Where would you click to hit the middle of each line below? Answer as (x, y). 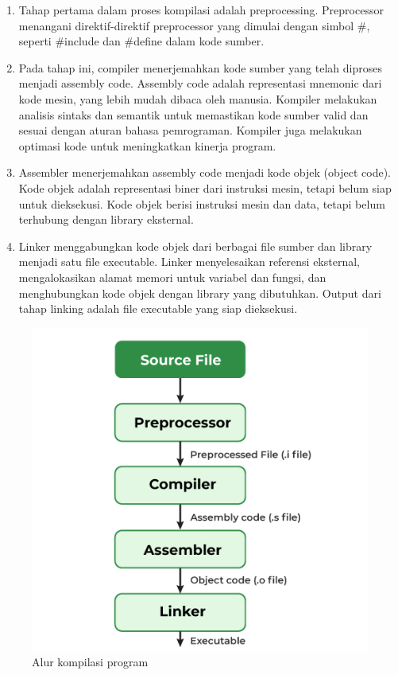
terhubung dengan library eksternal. (106, 219)
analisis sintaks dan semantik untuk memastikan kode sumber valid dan (193, 114)
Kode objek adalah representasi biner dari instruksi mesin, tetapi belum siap (205, 187)
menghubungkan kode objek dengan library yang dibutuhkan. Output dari (200, 293)
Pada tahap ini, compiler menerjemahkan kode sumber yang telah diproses (200, 67)
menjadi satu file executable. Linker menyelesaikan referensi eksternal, (189, 261)
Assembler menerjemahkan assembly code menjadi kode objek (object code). (205, 172)
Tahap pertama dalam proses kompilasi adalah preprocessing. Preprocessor (201, 10)
